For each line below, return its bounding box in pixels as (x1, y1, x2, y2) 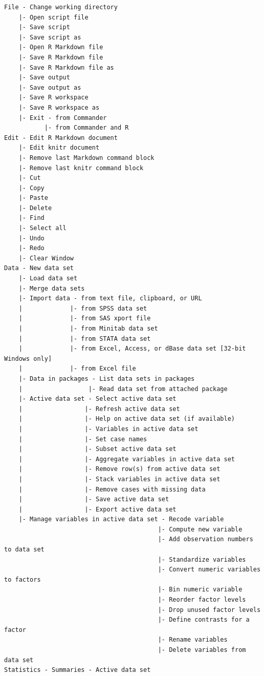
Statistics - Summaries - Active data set (4, 666, 151, 674)
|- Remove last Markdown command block (18, 154, 155, 161)
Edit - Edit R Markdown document (4, 134, 118, 141)
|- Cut (18, 174, 41, 182)
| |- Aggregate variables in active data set (18, 455, 235, 463)
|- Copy (18, 184, 45, 192)
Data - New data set (4, 264, 74, 272)
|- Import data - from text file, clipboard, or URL (18, 295, 202, 302)
